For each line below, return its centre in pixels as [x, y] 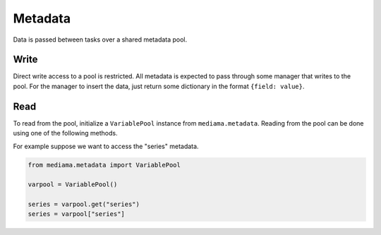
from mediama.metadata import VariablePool [104, 165]
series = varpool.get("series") [84, 204]
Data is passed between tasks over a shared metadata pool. [100, 40]
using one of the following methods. [65, 133]
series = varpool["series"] [76, 214]
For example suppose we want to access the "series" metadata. [106, 146]
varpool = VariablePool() [73, 185]
